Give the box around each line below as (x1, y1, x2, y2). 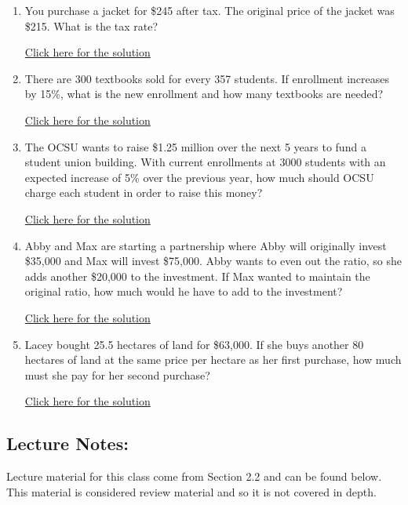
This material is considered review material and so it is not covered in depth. (6, 483, 377, 500)
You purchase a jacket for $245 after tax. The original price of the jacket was (24, 2, 395, 18)
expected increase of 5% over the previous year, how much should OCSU (24, 169, 374, 185)
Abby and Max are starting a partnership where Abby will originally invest (24, 237, 387, 253)
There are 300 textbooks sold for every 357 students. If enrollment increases (24, 70, 390, 86)
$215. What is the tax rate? (24, 17, 158, 34)
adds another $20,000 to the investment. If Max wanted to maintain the (24, 267, 370, 284)
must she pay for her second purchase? (24, 366, 210, 383)
